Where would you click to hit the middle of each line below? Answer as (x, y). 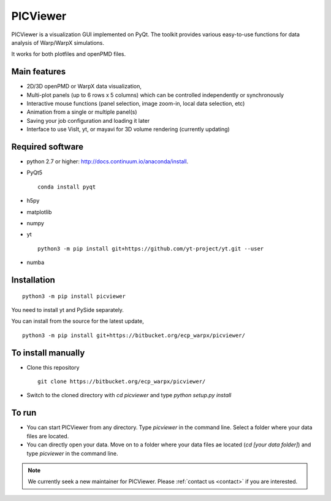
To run (24, 413)
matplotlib (39, 212)
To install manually (48, 353)
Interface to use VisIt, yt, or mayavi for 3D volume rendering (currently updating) (128, 130)
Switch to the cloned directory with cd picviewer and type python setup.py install (129, 395)
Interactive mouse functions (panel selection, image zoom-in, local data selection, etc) (136, 104)
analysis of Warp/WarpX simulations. (58, 42)
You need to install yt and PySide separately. (67, 310)
